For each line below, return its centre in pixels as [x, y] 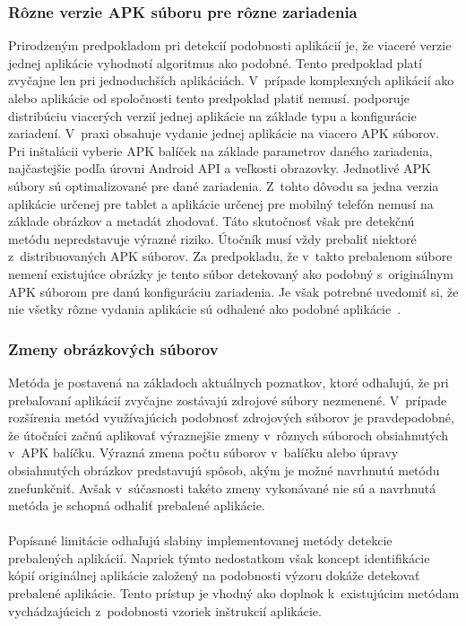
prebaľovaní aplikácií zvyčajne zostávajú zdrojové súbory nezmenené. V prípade [228, 400]
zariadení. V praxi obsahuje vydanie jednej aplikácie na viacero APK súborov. [224, 133]
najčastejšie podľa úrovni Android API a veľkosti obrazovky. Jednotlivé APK [220, 168]
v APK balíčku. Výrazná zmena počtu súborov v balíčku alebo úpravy [203, 452]
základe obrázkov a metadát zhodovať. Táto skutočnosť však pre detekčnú [211, 221]
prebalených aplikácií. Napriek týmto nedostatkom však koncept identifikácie [219, 557]
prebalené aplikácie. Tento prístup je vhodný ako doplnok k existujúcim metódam [234, 593]
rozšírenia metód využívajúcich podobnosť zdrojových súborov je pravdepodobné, [231, 417]
